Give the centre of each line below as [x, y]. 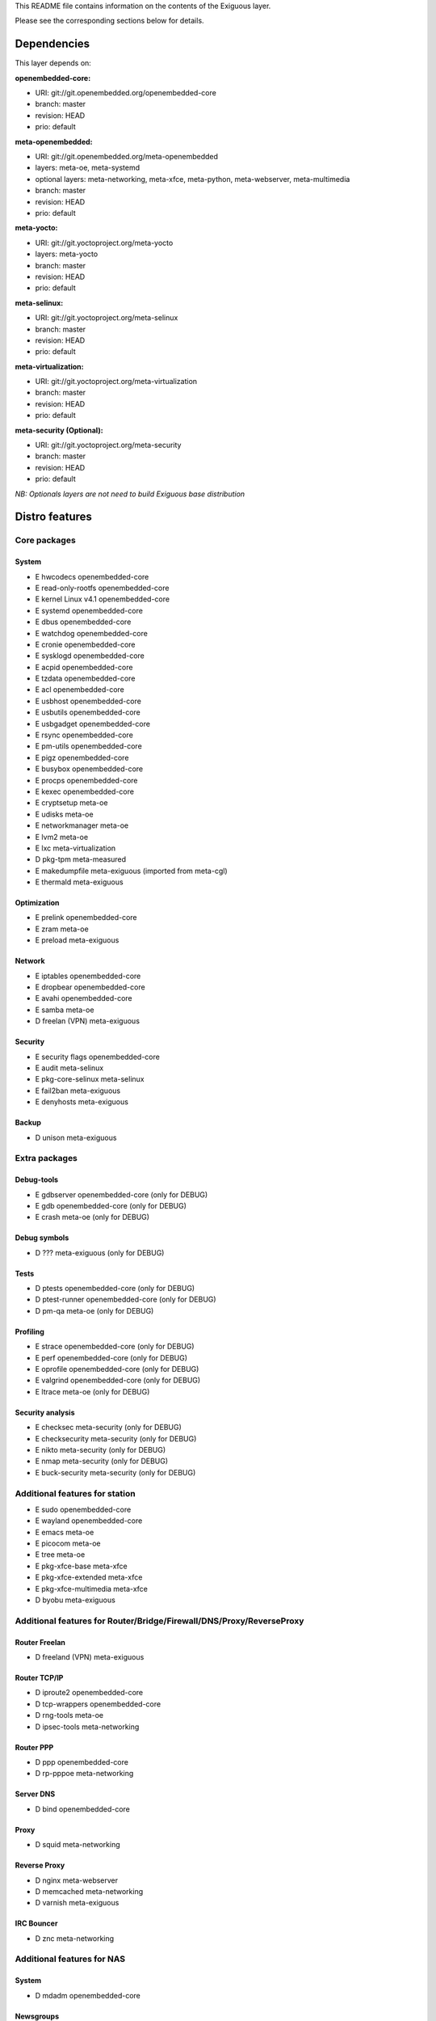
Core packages [45, 540]
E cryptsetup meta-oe [71, 803]
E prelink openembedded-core [86, 918]
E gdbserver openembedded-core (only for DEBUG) [122, 1194]
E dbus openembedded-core [83, 622]
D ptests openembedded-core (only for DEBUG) [115, 1289]
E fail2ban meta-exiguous [78, 1091]
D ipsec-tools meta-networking [87, 1727]
